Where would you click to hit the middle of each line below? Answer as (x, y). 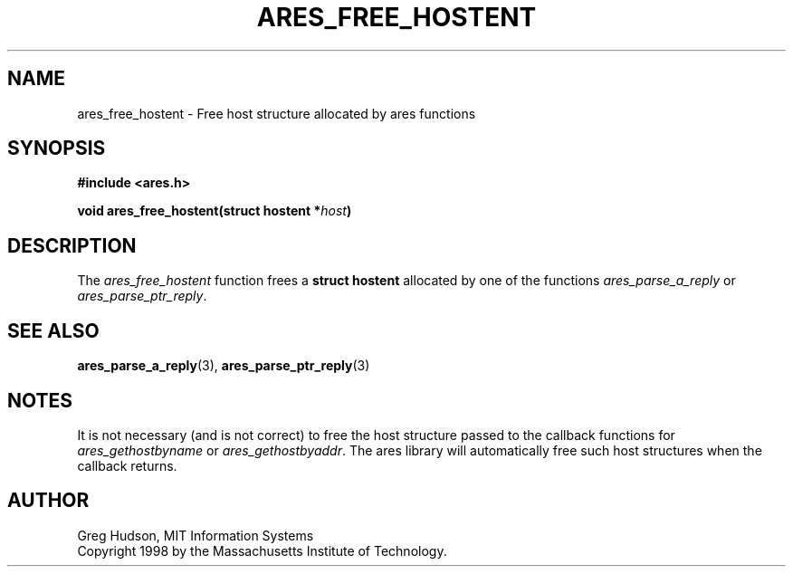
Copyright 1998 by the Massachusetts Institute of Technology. (262, 550)
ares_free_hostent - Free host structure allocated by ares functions (277, 113)
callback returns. (127, 465)
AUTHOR (48, 501)
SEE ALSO (53, 330)
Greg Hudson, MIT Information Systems (196, 535)
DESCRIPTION (72, 245)
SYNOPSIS (57, 148)
